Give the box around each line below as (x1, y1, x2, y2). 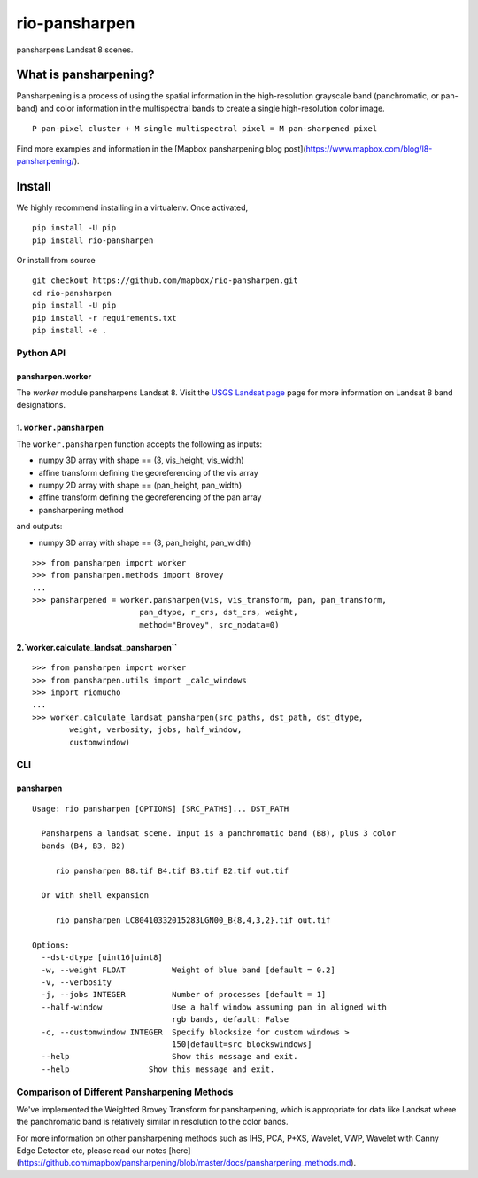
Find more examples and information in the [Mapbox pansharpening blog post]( (16, 143, 307, 154)
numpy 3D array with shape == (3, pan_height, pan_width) (38, 537, 251, 548)
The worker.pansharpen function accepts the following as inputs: (16, 439, 263, 449)
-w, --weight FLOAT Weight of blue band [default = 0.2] (41, 964, 335, 975)
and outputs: (16, 521, 63, 532)
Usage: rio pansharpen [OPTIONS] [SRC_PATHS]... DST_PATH (32, 803, 289, 814)
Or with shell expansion (41, 891, 150, 901)
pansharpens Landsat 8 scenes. (16, 44, 134, 55)
